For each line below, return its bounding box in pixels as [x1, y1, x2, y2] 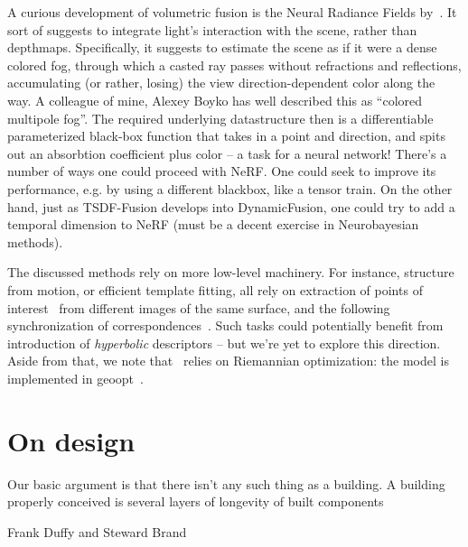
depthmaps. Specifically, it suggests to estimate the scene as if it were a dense [7, 38, 437, 57]
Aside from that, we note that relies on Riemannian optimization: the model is [7, 351, 449, 370]
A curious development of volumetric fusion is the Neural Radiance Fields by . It [7, 3, 457, 21]
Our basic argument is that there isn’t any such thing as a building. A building [7, 474, 445, 493]
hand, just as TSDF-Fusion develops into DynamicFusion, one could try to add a [7, 197, 455, 216]
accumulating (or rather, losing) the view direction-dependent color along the [7, 73, 435, 92]
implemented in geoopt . [7, 368, 144, 387]
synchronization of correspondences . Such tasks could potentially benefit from [7, 316, 444, 335]
